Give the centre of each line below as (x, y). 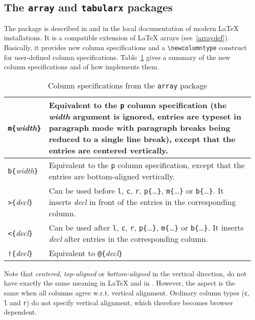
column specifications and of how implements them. (81, 67)
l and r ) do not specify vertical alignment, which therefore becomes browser (119, 302)
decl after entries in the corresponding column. (128, 238)
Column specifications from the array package (127, 85)
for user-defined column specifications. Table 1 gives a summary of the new (117, 57)
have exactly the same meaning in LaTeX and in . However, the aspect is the (120, 283)
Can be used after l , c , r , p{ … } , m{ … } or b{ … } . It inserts (146, 227)
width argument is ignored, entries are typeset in (145, 116)
